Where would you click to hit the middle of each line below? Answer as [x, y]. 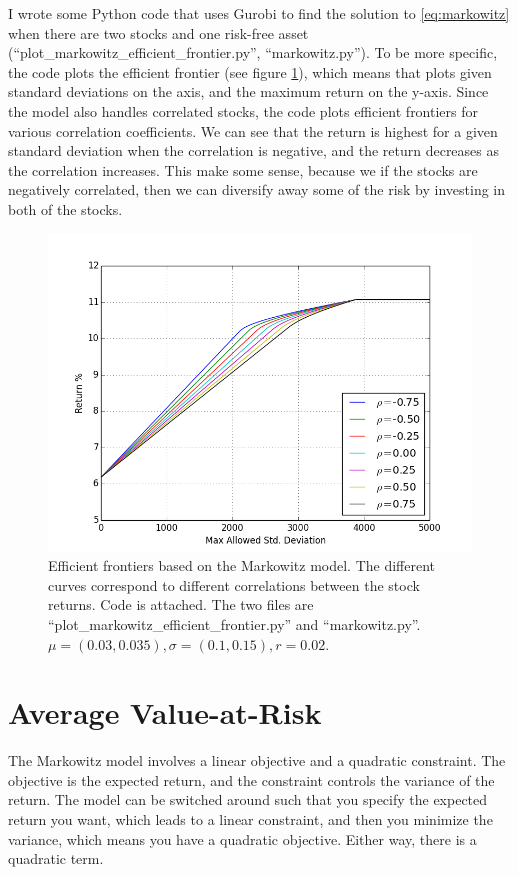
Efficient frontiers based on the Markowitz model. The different [242, 565]
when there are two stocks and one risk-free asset [158, 32]
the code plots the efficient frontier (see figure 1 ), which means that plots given [250, 71]
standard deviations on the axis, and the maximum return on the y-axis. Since [248, 91]
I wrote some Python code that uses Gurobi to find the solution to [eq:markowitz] [259, 13]
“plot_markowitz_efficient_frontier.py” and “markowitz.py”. [234, 623]
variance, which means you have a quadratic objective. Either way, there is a [242, 838]
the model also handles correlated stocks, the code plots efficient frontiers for [243, 110]
